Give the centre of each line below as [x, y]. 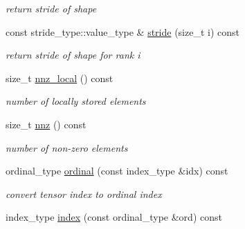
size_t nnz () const [46, 124]
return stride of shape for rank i [73, 55]
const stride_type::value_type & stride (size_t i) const [123, 31]
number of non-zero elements [67, 147]
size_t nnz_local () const [60, 78]
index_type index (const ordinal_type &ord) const [114, 217]
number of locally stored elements [76, 101]
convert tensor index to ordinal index [84, 193]
